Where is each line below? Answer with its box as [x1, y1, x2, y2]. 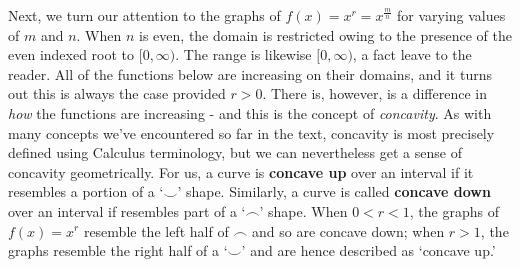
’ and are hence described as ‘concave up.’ [241, 240, 496, 261]
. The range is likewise [175, 44, 312, 65]
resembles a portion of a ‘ [8, 181, 164, 202]
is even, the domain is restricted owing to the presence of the [139, 24, 512, 45]
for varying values [396, 5, 506, 25]
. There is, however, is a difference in [262, 83, 487, 104]
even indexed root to [8, 44, 135, 65]
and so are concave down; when [251, 220, 445, 241]
